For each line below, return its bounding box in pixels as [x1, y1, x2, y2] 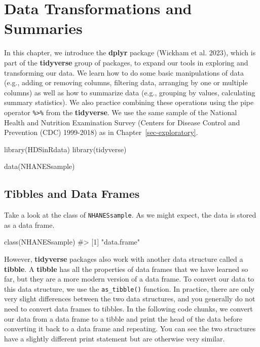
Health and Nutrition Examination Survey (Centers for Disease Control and [4, 117, 240, 127]
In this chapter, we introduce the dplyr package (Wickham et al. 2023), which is [4, 47, 256, 58]
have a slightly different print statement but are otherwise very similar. [4, 333, 225, 343]
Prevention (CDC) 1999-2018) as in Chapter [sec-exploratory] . [4, 127, 198, 137]
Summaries [4, 18, 83, 39]
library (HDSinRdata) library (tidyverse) [4, 144, 127, 154]
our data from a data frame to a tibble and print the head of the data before [4, 313, 243, 324]
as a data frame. [4, 219, 55, 230]
